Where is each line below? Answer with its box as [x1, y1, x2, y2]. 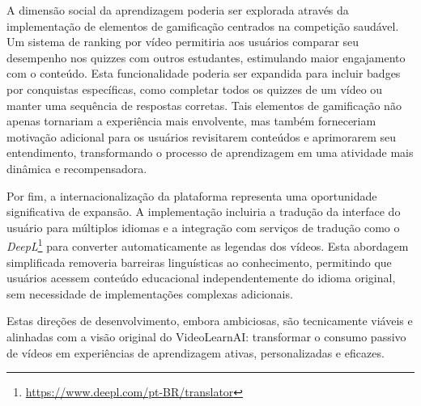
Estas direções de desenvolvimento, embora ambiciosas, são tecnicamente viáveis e [6, 312, 413, 329]
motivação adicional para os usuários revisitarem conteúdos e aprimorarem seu [6, 128, 396, 145]
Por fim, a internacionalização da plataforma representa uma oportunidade [6, 187, 377, 204]
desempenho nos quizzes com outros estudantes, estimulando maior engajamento [6, 49, 406, 66]
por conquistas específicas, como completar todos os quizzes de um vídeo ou [6, 80, 383, 97]
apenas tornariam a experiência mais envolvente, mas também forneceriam [6, 112, 376, 129]
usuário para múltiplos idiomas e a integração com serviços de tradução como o [6, 218, 400, 235]
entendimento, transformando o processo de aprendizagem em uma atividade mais [6, 144, 414, 161]
